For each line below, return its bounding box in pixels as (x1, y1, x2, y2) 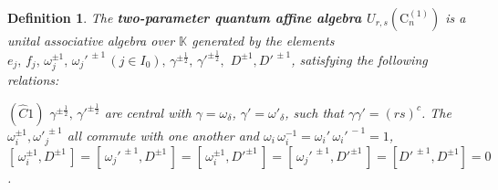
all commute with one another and (67, 125, 259, 144)
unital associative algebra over (7, 31, 175, 49)
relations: (7, 70, 59, 90)
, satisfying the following (291, 49, 428, 69)
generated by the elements (192, 31, 335, 49)
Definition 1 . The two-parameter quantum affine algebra (7, 8, 362, 26)
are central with (104, 102, 192, 121)
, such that (285, 102, 344, 121)
